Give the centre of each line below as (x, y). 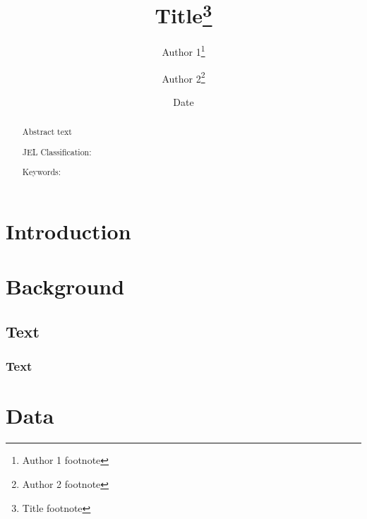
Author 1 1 (183, 51)
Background (65, 286)
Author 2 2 (183, 77)
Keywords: (42, 172)
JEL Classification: (57, 151)
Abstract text (47, 132)
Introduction (68, 231)
